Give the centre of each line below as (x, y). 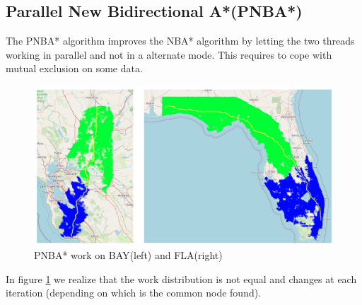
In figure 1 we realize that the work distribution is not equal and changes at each (181, 278)
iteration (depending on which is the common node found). (134, 293)
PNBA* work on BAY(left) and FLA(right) (128, 255)
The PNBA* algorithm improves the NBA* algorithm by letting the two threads (180, 41)
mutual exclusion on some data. (74, 68)
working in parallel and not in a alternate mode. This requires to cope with (169, 54)
